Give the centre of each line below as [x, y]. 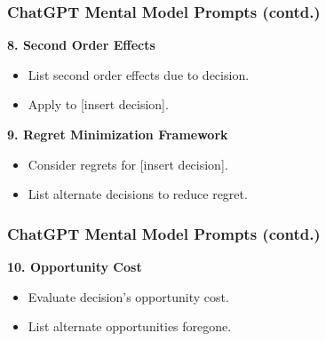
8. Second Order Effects [81, 45]
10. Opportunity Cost [75, 266]
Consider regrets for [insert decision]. [128, 164]
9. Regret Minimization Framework [118, 134]
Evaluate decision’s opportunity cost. [128, 296]
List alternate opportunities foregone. [130, 326]
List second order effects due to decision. [139, 74]
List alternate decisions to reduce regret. [138, 194]
